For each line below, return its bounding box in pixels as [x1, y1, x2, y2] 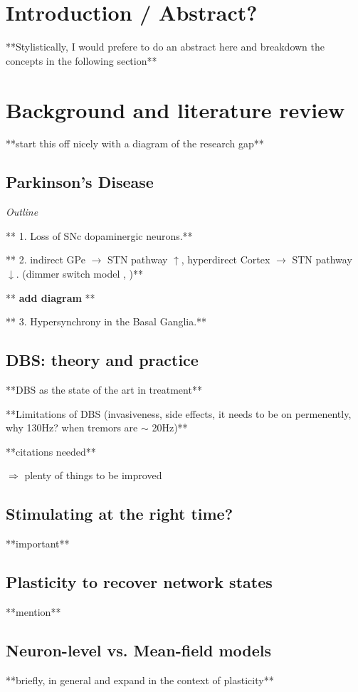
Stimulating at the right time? [6, 503, 233, 525]
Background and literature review [6, 95, 345, 124]
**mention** [6, 604, 61, 619]
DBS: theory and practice [6, 349, 199, 371]
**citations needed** [6, 444, 96, 458]
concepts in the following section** [6, 53, 157, 68]
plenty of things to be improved [24, 468, 162, 483]
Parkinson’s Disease [6, 171, 154, 193]
